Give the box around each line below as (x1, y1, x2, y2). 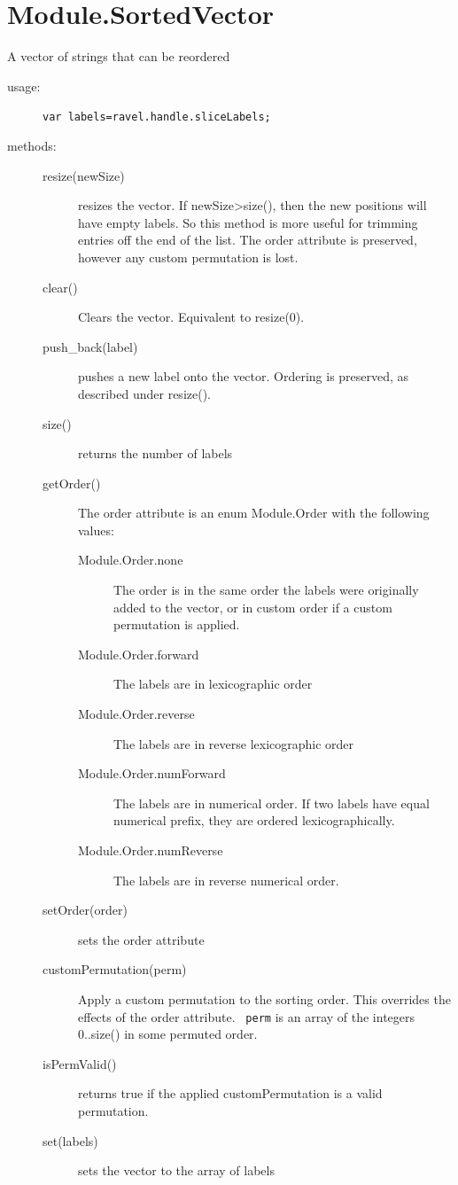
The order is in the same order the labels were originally (113, 581, 419, 599)
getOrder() (43, 473, 101, 492)
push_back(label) (43, 337, 138, 355)
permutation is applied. (113, 615, 240, 634)
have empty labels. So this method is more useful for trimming (78, 213, 418, 231)
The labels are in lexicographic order (113, 674, 313, 693)
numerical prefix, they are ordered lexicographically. (113, 811, 395, 830)
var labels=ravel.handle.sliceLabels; (43, 111, 271, 124)
